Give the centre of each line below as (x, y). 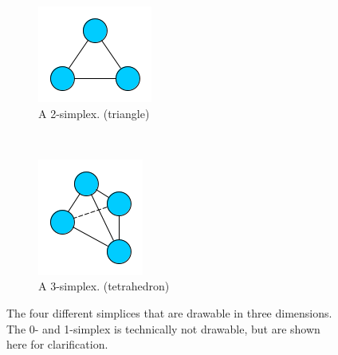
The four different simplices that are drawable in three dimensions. (169, 312)
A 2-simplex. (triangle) (94, 113)
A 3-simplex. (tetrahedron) (104, 286)
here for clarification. (57, 344)
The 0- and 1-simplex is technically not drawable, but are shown (163, 328)
